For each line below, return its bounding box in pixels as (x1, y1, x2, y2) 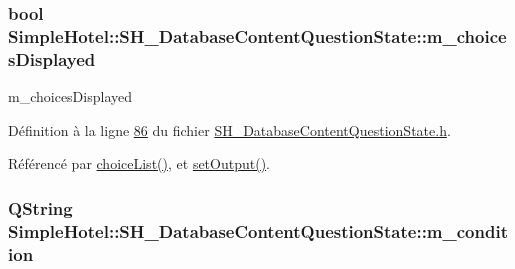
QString (8, 195, 73, 220)
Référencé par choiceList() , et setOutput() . (8, 153, 270, 174)
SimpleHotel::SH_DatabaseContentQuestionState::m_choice (8, 23, 507, 48)
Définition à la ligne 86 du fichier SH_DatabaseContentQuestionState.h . (8, 119, 451, 140)
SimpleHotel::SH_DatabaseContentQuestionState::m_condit (8, 218, 508, 243)
